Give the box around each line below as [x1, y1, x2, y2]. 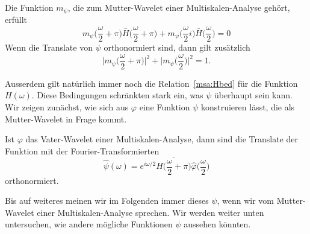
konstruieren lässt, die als [200, 100, 295, 113]
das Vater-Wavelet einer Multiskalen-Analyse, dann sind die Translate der [25, 133, 298, 145]
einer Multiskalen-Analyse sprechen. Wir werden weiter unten [37, 206, 264, 218]
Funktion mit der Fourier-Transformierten [5, 144, 160, 157]
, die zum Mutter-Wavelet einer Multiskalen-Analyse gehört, [67, 1, 290, 13]
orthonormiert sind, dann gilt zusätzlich [104, 41, 250, 54]
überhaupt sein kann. [214, 89, 293, 101]
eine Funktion [139, 100, 190, 113]
